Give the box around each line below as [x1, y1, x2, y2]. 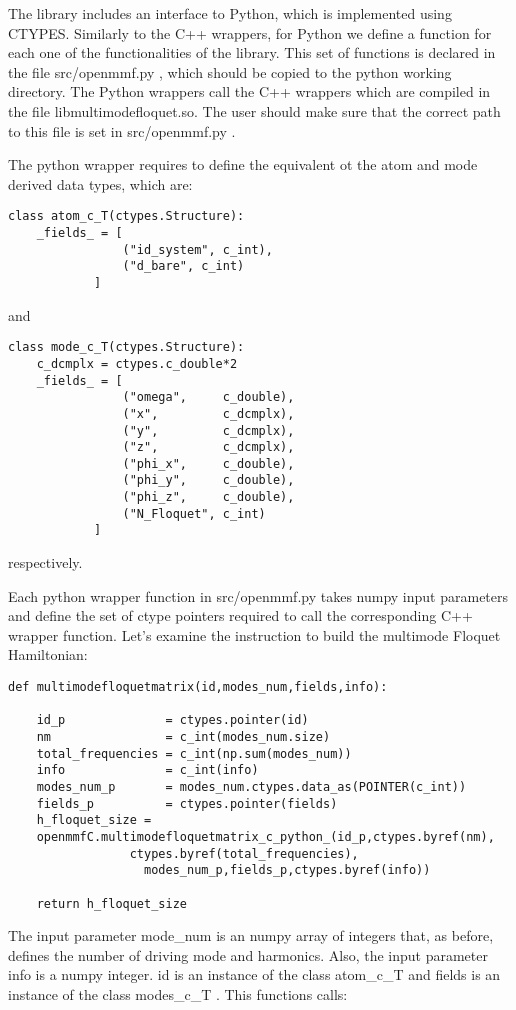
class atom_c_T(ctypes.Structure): [8, 209, 245, 224]
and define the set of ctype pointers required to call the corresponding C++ [8, 605, 473, 626]
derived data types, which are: [8, 173, 193, 194]
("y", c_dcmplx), [122, 423, 295, 438]
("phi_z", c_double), [122, 490, 295, 505]
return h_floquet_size [36, 896, 187, 911]
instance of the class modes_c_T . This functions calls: [8, 984, 348, 1005]
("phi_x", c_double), [122, 456, 295, 471]
